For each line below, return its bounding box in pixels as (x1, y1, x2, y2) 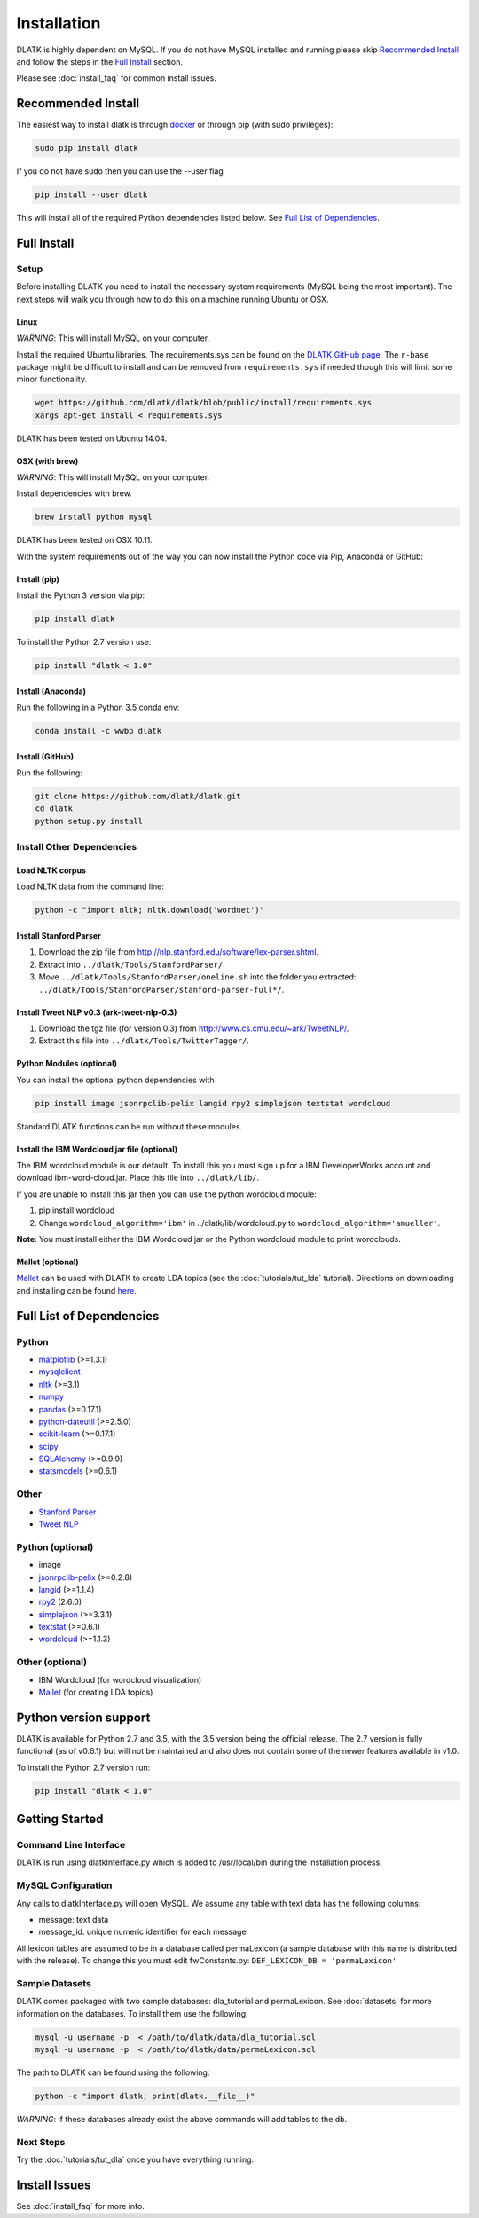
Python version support (16, 1710, 151, 1725)
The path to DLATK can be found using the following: (16, 2067, 210, 2078)
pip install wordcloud (38, 1205, 115, 1215)
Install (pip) (16, 573, 59, 585)
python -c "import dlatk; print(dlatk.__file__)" (35, 2091, 255, 2102)
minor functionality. (16, 374, 88, 385)
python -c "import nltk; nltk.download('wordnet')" (35, 905, 265, 916)
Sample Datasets (16, 1977, 92, 1989)
